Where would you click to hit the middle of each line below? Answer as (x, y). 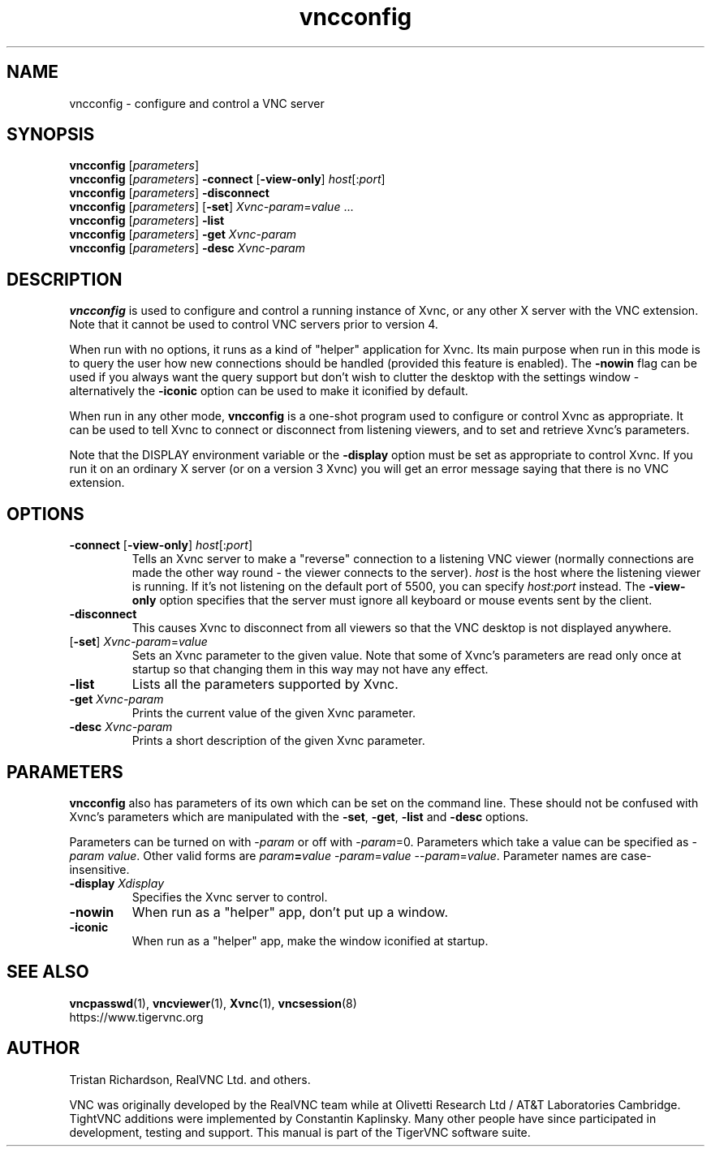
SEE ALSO (48, 972)
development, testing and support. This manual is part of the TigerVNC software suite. (300, 1132)
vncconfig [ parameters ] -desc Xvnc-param (187, 248)
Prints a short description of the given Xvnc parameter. (278, 741)
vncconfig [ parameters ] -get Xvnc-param (183, 234)
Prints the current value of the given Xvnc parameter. (274, 713)
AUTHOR (43, 1048)
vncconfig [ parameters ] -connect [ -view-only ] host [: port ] (227, 179)
